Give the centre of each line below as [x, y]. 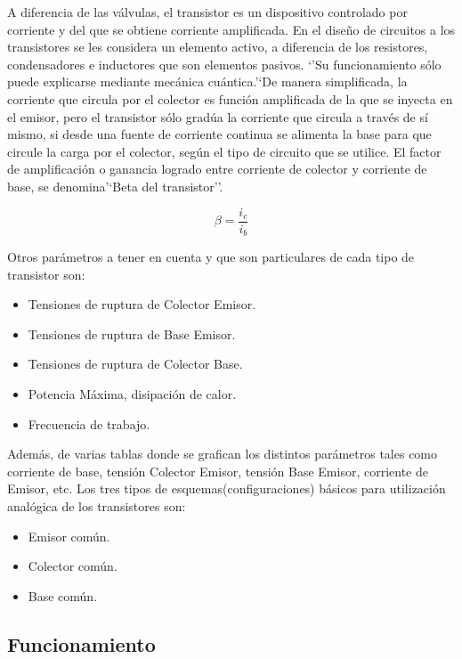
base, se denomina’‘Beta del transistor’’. [115, 186]
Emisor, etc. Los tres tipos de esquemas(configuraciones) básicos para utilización [227, 488]
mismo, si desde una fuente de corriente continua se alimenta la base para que [219, 134]
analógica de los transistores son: [97, 505]
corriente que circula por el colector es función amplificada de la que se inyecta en [230, 98]
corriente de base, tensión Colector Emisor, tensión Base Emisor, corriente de [218, 471]
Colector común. [73, 566]
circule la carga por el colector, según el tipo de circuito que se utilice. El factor [224, 151]
